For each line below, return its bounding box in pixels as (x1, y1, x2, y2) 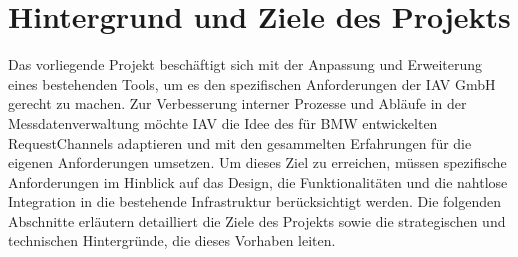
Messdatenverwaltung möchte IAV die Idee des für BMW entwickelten (8, 112, 438, 133)
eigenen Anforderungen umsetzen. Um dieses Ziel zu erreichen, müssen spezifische (8, 152, 507, 173)
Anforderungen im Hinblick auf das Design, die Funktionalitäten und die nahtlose (8, 171, 508, 192)
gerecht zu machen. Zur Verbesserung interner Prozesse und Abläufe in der (8, 93, 467, 114)
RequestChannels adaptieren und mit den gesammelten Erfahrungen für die (8, 132, 472, 153)
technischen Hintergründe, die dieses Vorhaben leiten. (8, 230, 336, 251)
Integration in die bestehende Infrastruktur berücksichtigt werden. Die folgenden (8, 191, 502, 212)
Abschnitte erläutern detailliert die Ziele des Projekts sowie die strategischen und (8, 210, 506, 231)
